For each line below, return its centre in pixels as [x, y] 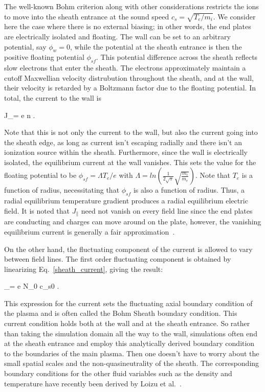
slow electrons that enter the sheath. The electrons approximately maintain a [125, 68]
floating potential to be [40, 175]
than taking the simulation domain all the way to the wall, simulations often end [131, 333]
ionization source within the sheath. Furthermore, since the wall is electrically [126, 152]
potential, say [25, 46]
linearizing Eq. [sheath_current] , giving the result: [84, 269]
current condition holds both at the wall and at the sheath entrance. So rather [127, 323]
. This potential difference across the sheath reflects [177, 57]
